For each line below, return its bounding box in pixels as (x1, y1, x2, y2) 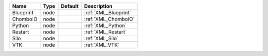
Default (61, 3, 79, 9)
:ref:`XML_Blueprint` (84, 9, 132, 16)
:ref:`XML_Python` (84, 22, 127, 29)
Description (84, 3, 113, 9)
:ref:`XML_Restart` (84, 28, 127, 35)
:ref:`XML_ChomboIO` (84, 16, 135, 22)
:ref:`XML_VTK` (84, 42, 120, 48)
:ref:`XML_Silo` (84, 35, 119, 42)
